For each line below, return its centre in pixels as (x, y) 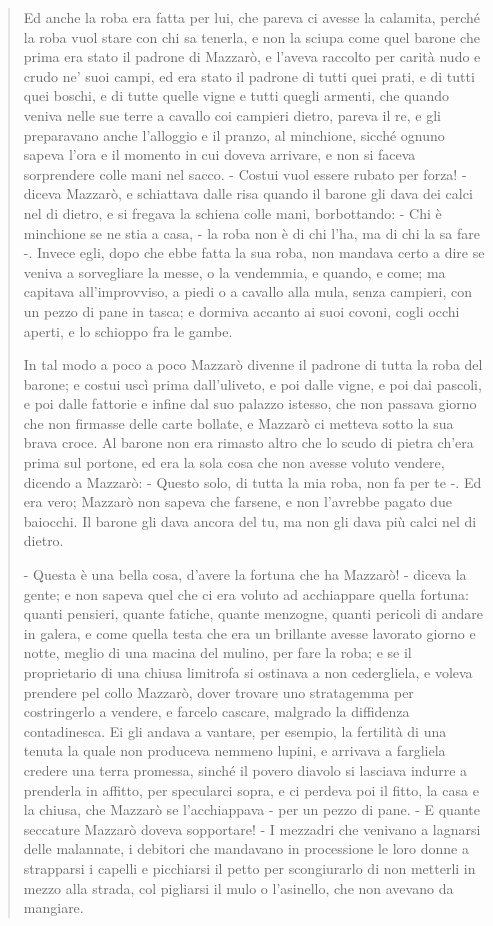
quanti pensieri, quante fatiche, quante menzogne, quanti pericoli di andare (253, 613)
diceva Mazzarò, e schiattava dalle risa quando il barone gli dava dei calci (248, 193)
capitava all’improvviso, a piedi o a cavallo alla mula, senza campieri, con (248, 291)
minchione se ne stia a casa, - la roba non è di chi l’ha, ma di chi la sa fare (251, 232)
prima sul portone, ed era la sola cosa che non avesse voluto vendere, (234, 462)
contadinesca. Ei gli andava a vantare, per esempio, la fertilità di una (235, 730)
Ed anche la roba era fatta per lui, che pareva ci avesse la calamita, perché (252, 17)
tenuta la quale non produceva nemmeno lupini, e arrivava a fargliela (234, 750)
